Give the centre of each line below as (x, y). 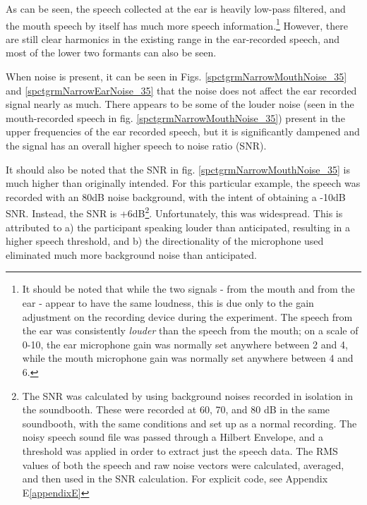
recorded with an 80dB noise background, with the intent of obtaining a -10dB (176, 196)
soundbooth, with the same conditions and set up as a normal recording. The (189, 423)
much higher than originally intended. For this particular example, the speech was (183, 183)
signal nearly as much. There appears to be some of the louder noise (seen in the (180, 104)
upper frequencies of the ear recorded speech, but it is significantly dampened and (183, 132)
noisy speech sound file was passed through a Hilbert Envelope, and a (173, 437)
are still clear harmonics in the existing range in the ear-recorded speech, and (173, 38)
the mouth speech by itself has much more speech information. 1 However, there (177, 24)
